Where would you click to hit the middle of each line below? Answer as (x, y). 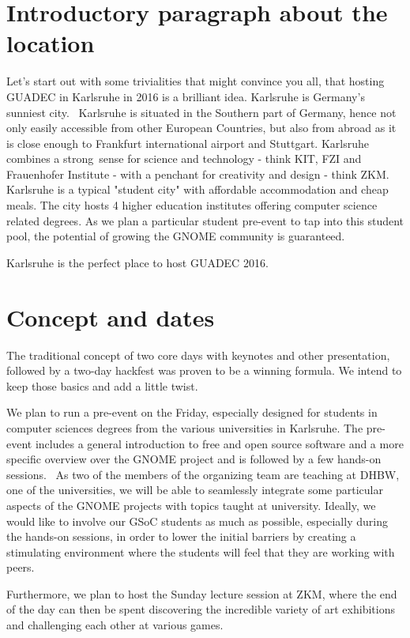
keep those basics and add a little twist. (102, 385)
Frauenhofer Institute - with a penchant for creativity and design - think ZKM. (198, 174)
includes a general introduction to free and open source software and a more (219, 443)
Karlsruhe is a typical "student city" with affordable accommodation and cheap (197, 189)
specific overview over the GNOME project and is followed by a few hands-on (194, 459)
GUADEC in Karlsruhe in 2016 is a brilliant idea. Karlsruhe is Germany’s (186, 96)
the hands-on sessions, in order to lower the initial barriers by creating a (181, 536)
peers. (21, 567)
